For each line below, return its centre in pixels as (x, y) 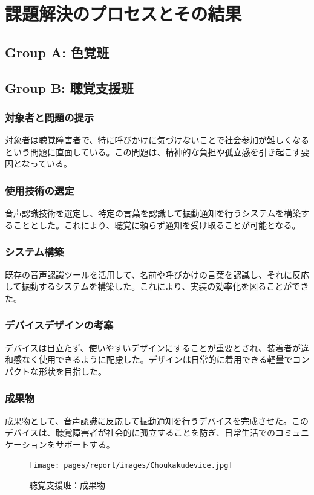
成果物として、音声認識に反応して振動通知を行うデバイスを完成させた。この (157, 420)
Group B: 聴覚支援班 (69, 87)
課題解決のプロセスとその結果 (123, 14)
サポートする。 (85, 444)
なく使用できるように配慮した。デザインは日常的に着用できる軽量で (157, 359)
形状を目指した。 (72, 371)
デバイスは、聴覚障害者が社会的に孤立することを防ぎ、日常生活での (140, 432)
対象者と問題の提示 (50, 117)
